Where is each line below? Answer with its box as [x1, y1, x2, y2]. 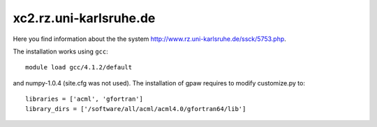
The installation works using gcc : [13, 47, 108, 56]
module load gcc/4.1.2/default [25, 63, 133, 71]
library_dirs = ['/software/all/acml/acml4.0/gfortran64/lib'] [25, 105, 246, 112]
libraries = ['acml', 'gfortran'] [25, 95, 143, 103]
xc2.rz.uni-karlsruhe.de [13, 10, 156, 26]
